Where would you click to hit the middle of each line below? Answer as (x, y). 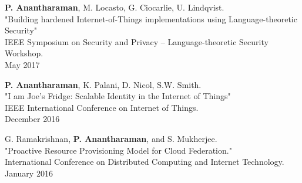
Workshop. (24, 53)
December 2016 (32, 119)
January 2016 (29, 173)
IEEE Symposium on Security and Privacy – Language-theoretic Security (137, 41)
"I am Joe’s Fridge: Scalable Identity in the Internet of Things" (118, 96)
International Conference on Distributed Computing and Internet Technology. (145, 162)
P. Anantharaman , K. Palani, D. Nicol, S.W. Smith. (103, 84)
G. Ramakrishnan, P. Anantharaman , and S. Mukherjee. (111, 138)
